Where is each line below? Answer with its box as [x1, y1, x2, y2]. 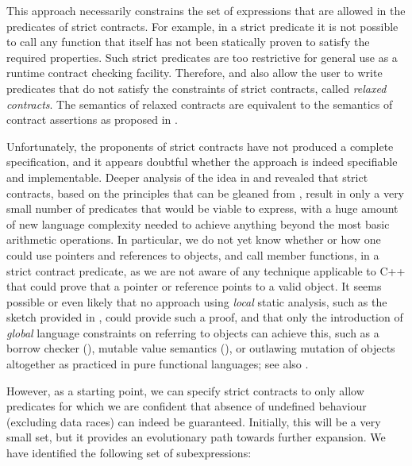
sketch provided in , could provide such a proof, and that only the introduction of [6, 309, 403, 325]
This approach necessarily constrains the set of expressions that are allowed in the [6, 2, 406, 18]
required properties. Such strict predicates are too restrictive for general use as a [6, 48, 398, 65]
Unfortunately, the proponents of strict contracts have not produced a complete [6, 137, 394, 154]
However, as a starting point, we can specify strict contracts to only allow [6, 382, 364, 399]
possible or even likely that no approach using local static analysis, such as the [6, 293, 387, 310]
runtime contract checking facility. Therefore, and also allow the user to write [6, 64, 383, 81]
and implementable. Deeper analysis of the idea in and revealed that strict [6, 168, 368, 185]
